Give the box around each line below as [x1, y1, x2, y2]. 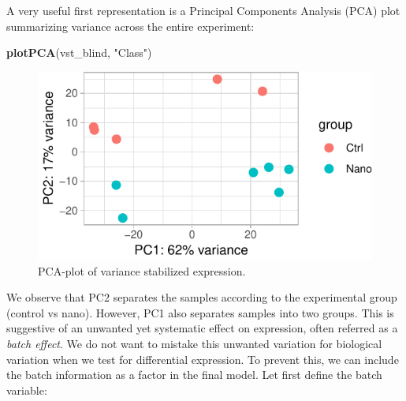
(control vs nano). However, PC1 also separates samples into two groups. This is [6, 304, 394, 320]
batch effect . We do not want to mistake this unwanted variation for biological [6, 335, 382, 351]
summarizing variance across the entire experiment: [6, 17, 255, 34]
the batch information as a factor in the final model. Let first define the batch [6, 366, 382, 383]
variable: [6, 381, 47, 398]
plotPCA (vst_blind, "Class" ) [6, 44, 152, 61]
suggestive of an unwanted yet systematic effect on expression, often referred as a [6, 320, 398, 336]
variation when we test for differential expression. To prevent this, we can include [6, 350, 399, 367]
